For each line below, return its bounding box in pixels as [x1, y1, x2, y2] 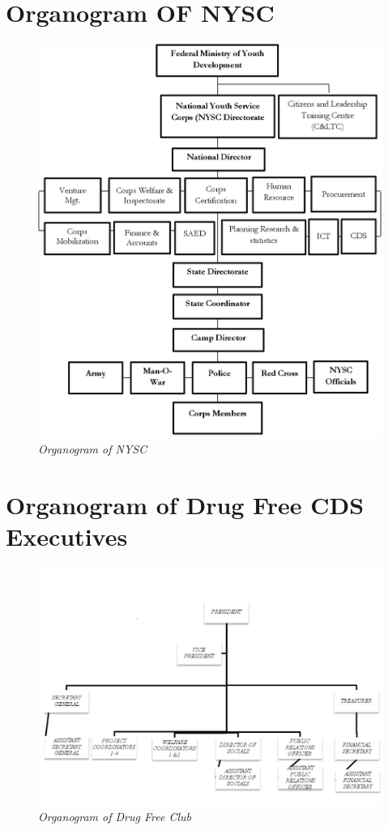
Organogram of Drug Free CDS [6, 487, 365, 521]
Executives [6, 519, 128, 552]
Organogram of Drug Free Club [38, 807, 191, 824]
